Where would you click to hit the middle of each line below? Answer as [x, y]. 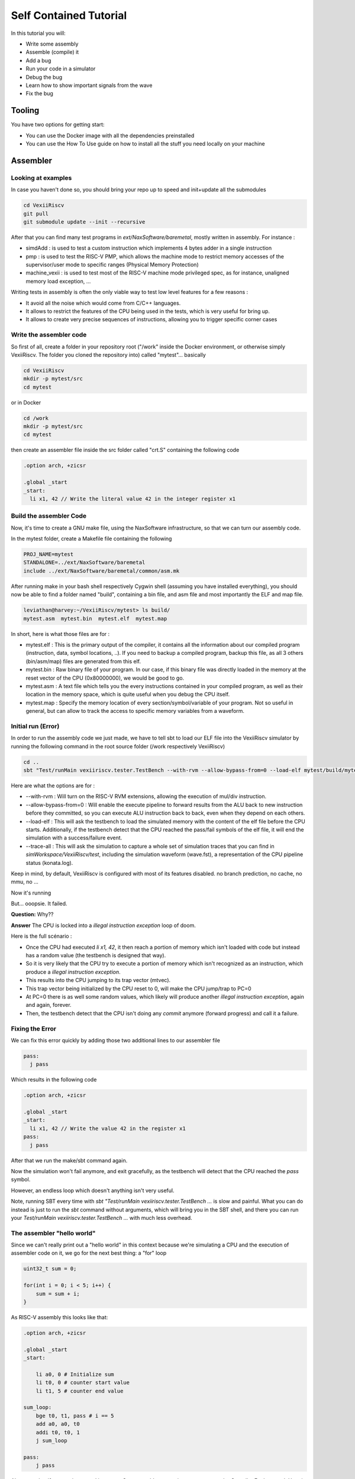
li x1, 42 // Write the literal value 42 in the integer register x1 [133, 499]
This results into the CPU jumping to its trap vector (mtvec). [98, 980]
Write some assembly [52, 44]
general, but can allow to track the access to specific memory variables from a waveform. [135, 711]
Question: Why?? [32, 915]
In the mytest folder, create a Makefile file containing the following [91, 539]
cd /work [36, 418]
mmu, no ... [25, 882]
